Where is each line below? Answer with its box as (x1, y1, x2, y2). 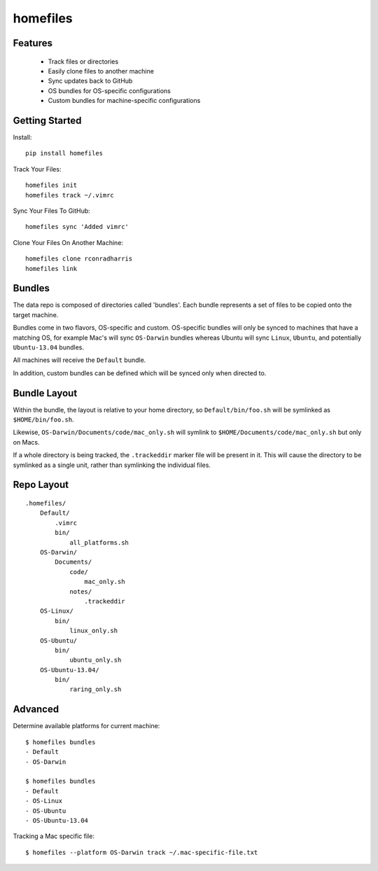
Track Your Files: (13, 165, 62, 173)
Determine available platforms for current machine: (13, 722, 160, 730)
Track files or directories (48, 57, 119, 66)
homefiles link (25, 265, 78, 272)
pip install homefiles (25, 149, 104, 158)
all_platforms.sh (69, 538, 129, 546)
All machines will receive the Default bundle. (13, 356, 146, 364)
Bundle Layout (13, 387, 78, 399)
